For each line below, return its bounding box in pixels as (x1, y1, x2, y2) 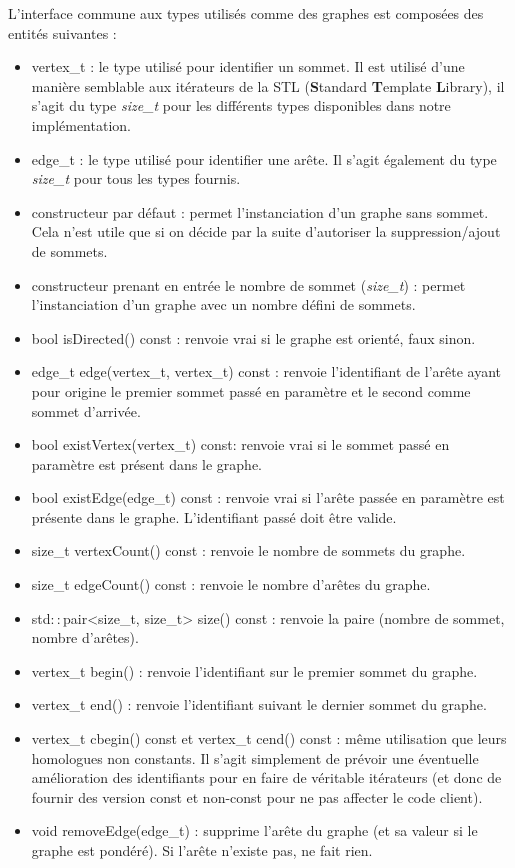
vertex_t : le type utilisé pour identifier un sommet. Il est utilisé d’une (31, 56, 465, 77)
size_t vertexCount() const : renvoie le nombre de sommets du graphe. (31, 540, 466, 561)
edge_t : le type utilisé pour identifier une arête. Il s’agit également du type (31, 148, 497, 169)
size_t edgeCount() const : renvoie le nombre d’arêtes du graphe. (31, 574, 431, 595)
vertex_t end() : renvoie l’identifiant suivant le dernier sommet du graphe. (31, 694, 487, 715)
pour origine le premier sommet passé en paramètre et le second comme (31, 380, 471, 401)
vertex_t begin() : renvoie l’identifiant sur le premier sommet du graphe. (31, 660, 478, 681)
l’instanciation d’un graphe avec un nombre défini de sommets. (31, 294, 416, 315)
